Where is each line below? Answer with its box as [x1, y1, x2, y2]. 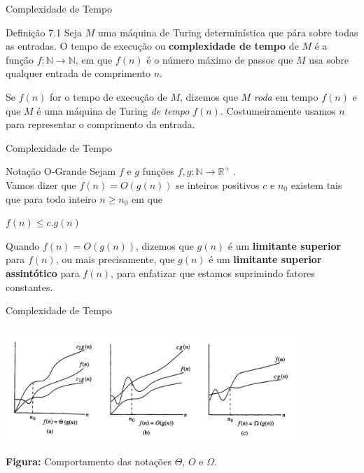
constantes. [6, 279, 53, 294]
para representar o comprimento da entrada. [6, 117, 195, 132]
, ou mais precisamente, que [55, 252, 175, 267]
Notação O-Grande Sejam [6, 164, 116, 178]
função [6, 52, 34, 66]
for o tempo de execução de [50, 89, 167, 104]
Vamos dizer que [6, 177, 76, 192]
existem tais [290, 177, 342, 192]
